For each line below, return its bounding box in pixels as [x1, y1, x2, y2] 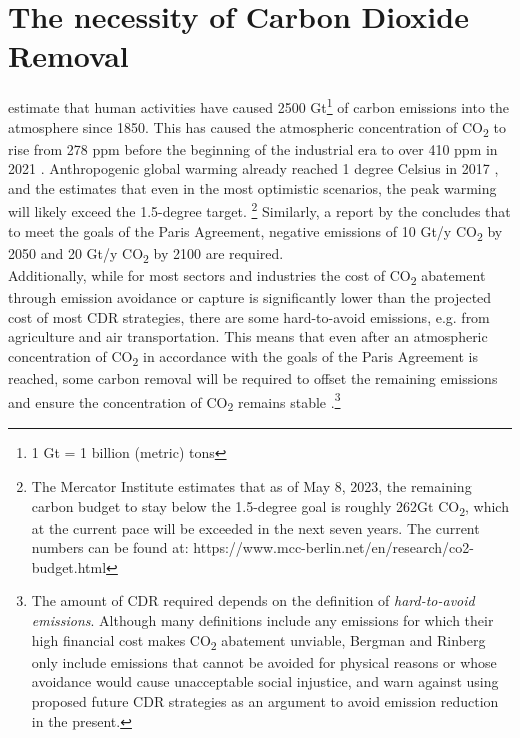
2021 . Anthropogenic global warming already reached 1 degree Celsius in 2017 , [8, 158, 499, 179]
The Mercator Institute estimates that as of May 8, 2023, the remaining [31, 475, 472, 496]
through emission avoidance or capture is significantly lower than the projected [8, 287, 492, 308]
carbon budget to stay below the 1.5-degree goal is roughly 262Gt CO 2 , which [31, 495, 509, 519]
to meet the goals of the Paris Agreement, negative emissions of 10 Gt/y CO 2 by [8, 220, 503, 244]
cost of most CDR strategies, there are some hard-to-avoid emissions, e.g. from [8, 306, 490, 327]
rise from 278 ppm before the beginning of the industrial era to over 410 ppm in [8, 138, 498, 159]
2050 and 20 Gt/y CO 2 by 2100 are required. [8, 242, 284, 266]
